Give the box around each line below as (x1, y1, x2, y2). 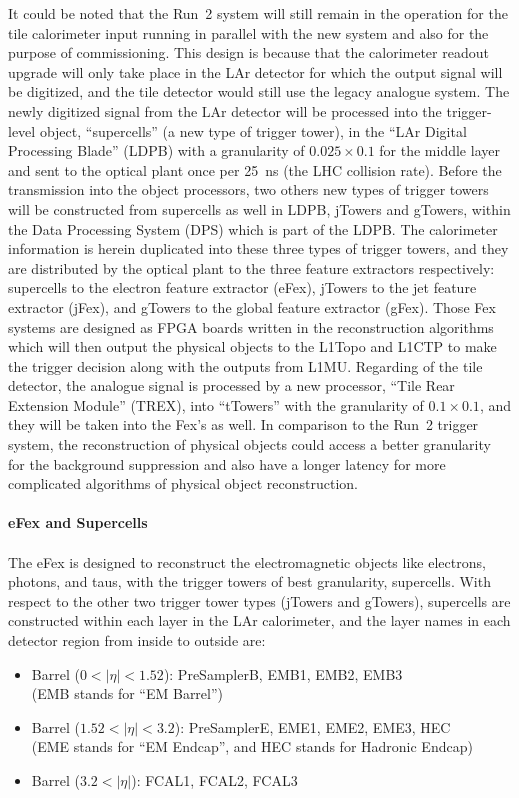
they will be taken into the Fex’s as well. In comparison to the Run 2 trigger (8, 414, 479, 435)
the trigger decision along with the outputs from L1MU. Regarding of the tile (8, 355, 483, 376)
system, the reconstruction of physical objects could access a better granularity (8, 434, 491, 455)
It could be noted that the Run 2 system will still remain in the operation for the (8, 3, 508, 23)
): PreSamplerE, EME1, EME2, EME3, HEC (174, 716, 451, 737)
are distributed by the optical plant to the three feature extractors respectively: (8, 257, 495, 278)
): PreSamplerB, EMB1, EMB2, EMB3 (163, 663, 403, 684)
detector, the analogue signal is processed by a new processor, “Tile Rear (8, 375, 455, 396)
